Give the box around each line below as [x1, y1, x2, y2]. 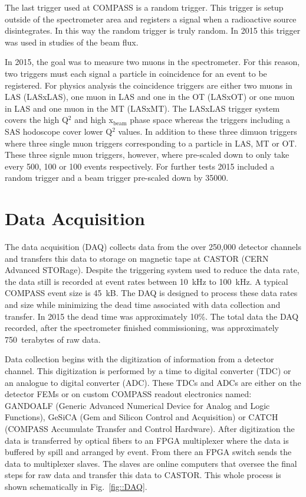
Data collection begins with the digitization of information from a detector [5, 353, 274, 365]
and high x [74, 113, 113, 126]
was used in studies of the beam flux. [5, 35, 139, 48]
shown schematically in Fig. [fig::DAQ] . [5, 480, 147, 492]
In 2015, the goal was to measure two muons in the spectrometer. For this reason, [5, 56, 300, 68]
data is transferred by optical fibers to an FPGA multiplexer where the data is [5, 434, 289, 446]
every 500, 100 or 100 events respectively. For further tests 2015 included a [5, 160, 275, 172]
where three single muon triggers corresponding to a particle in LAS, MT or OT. [5, 137, 297, 149]
